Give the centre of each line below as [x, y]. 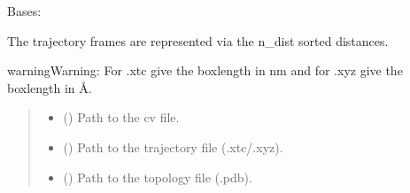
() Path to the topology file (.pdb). [158, 177]
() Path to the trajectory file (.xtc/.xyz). [173, 147]
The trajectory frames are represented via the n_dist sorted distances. [198, 40]
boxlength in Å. [50, 87]
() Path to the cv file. [121, 117]
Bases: [24, 11]
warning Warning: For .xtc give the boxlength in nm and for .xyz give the [205, 70]
